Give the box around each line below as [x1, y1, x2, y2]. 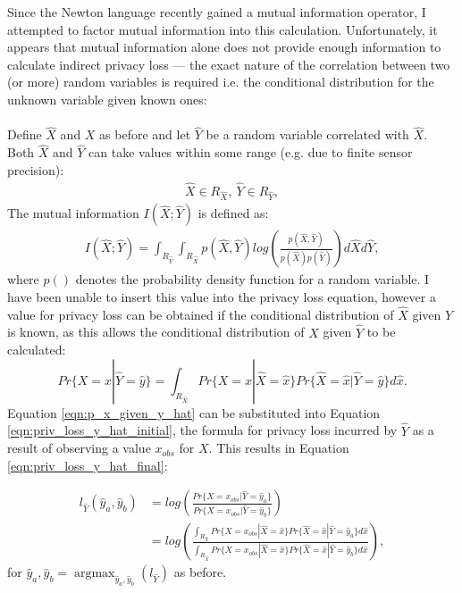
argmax [73, 567, 115, 580]
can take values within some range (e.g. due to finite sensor [88, 143, 413, 162]
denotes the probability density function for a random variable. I [75, 270, 430, 288]
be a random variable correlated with [206, 125, 409, 144]
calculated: [7, 340, 66, 359]
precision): [7, 160, 64, 179]
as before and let [99, 125, 191, 144]
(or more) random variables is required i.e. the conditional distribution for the [7, 72, 434, 91]
